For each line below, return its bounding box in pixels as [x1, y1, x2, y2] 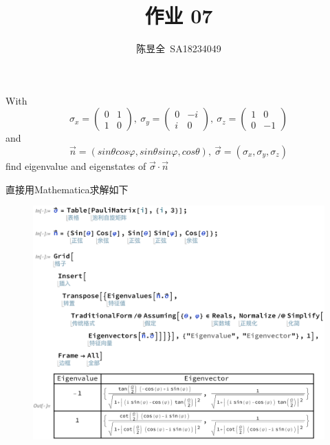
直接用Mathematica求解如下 [5, 182, 129, 196]
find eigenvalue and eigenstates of [5, 158, 146, 173]
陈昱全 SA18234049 [136, 41, 221, 56]
